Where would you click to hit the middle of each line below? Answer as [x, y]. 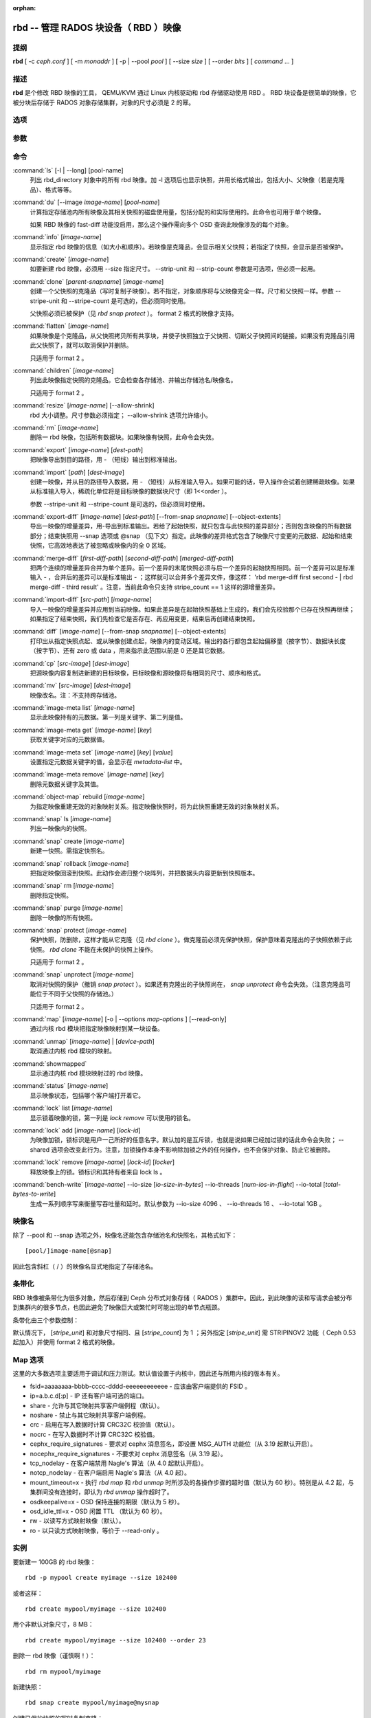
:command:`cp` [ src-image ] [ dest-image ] [71, 663]
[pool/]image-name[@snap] [69, 1251]
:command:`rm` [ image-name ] [56, 427]
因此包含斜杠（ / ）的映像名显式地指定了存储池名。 [85, 1266]
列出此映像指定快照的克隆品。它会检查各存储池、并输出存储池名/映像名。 [133, 380]
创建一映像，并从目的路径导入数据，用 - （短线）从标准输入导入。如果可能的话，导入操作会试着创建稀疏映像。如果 [192, 482]
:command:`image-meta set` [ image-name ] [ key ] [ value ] [93, 752]
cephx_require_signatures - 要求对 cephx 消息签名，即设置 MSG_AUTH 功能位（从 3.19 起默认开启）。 [173, 1444]
